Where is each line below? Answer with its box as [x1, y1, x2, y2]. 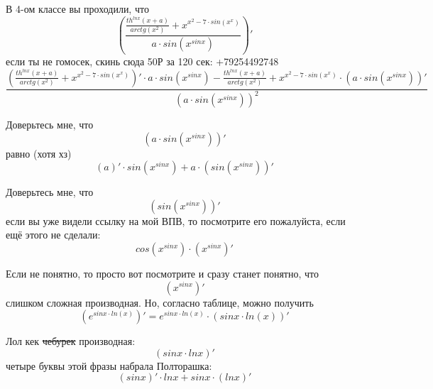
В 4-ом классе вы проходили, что [6, 1, 149, 16]
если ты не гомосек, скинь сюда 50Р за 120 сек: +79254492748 [6, 54, 279, 69]
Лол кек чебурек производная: [6, 334, 136, 349]
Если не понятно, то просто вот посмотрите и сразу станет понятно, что [6, 265, 319, 280]
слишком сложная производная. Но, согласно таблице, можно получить [6, 295, 314, 309]
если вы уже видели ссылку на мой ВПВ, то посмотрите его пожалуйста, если [6, 213, 346, 228]
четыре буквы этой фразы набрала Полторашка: [6, 358, 212, 373]
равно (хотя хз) [6, 146, 72, 160]
